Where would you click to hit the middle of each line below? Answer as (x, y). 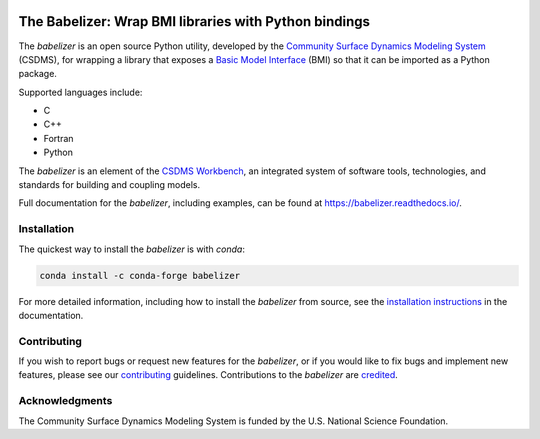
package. (37, 74)
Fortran (58, 138)
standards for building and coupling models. (109, 185)
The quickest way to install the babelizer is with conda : (131, 249)
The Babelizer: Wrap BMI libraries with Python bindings (194, 21)
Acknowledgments (65, 401)
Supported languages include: (80, 92)
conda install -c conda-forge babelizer (139, 275)
